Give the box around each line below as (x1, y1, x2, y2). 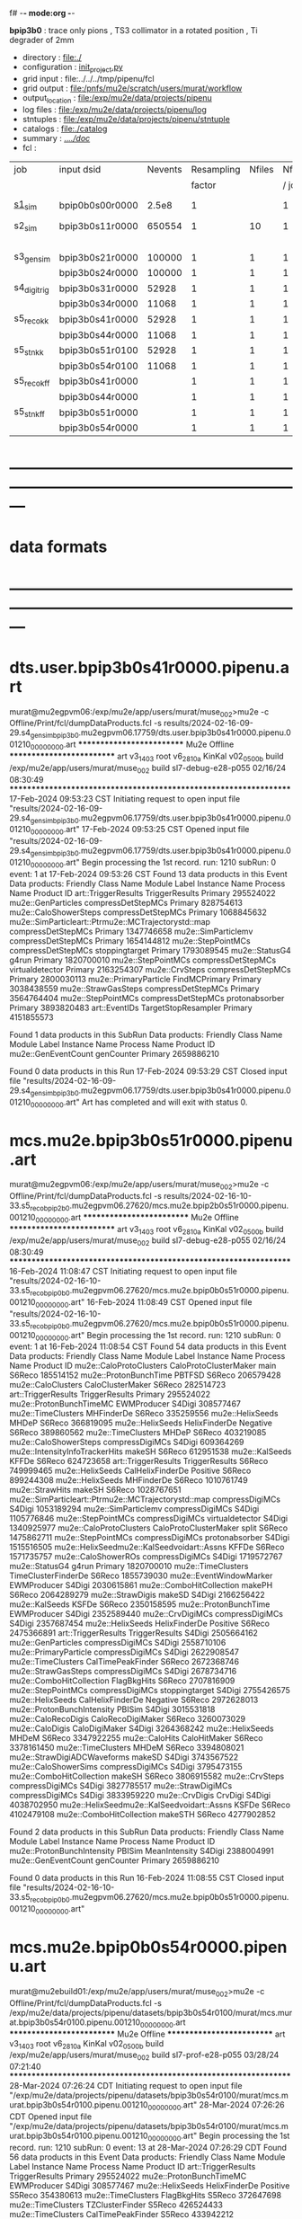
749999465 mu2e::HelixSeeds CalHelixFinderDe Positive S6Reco (9, 1465, 252, 1477)
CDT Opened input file (9, 2111, 93, 2122)
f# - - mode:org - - (9, 8, 75, 18)
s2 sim (13, 219, 38, 233)
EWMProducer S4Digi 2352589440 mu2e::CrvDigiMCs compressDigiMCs (9, 1609, 283, 1620)
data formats (9, 537, 108, 557)
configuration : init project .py (22, 62, 123, 75)
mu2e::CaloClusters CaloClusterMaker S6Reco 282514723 (9, 1380, 226, 1390)
